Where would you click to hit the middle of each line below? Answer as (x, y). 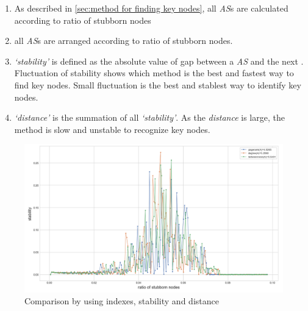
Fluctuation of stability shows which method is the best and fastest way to (154, 73)
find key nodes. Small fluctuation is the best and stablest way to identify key (158, 84)
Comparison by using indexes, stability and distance (122, 301)
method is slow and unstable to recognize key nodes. (112, 129)
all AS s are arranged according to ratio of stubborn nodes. (124, 41)
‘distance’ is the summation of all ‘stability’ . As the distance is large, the (149, 117)
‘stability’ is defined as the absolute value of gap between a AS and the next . (159, 61)
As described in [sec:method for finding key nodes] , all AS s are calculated (151, 8)
